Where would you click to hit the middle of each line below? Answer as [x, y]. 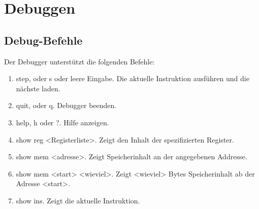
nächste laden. [38, 88]
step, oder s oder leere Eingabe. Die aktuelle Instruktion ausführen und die [133, 78]
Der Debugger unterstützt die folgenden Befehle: [79, 61]
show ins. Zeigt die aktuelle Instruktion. [78, 200]
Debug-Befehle [43, 40]
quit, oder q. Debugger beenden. [66, 105]
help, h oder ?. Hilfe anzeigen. [62, 122]
